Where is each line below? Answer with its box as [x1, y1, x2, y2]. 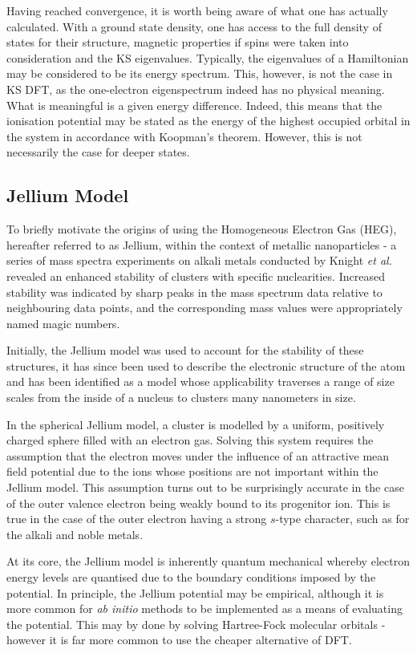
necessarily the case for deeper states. [6, 144, 190, 160]
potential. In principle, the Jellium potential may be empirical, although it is [6, 584, 384, 601]
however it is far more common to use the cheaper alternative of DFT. [6, 631, 352, 648]
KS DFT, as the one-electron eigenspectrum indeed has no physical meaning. [6, 80, 385, 97]
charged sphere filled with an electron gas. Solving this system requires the [6, 432, 374, 448]
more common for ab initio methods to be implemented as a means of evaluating [6, 600, 403, 617]
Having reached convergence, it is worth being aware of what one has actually [6, 2, 388, 18]
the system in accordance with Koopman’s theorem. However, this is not [6, 128, 362, 144]
